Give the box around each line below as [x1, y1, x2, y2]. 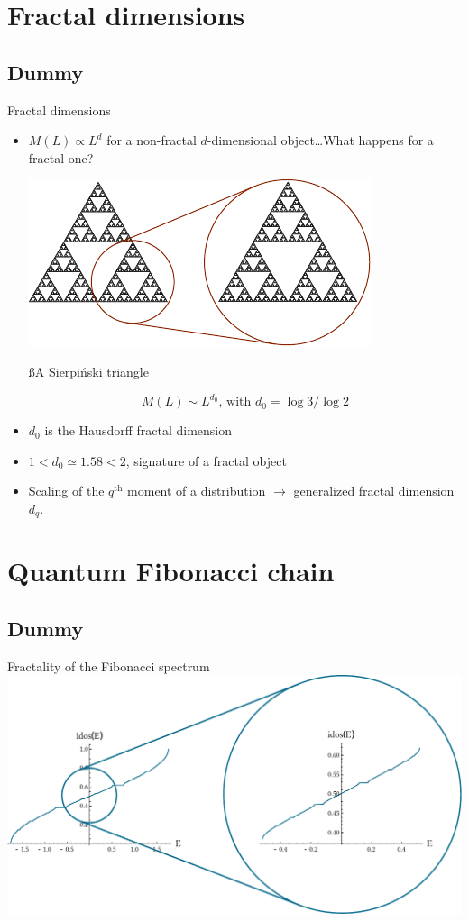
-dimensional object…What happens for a [207, 131, 434, 150]
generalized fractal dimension [293, 481, 455, 500]
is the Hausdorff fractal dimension [44, 421, 233, 440]
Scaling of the [28, 481, 105, 500]
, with [218, 396, 252, 409]
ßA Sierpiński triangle [28, 361, 149, 380]
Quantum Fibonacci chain [7, 552, 335, 589]
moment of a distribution [127, 481, 266, 500]
